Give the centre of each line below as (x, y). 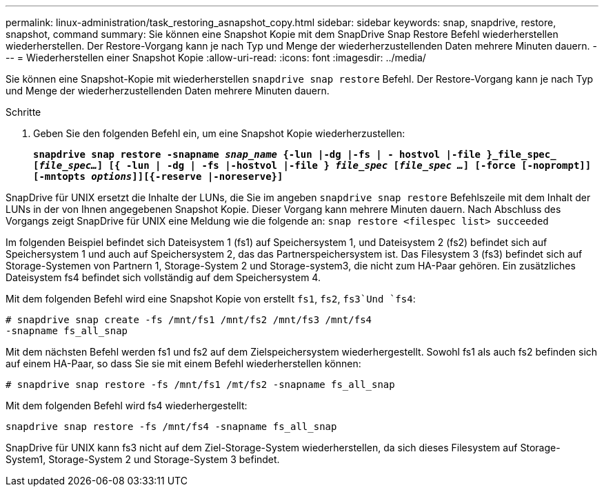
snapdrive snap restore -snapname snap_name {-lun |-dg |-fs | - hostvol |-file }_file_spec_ (295, 154)
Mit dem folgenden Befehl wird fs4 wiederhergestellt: (127, 406)
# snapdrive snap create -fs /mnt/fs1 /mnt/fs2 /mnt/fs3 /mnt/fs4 (189, 320)
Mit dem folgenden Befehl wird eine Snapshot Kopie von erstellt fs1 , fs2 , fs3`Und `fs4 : (211, 299)
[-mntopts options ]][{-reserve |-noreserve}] (158, 176)
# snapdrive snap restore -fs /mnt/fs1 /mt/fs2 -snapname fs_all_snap (200, 385)
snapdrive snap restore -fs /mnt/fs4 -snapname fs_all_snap (171, 427)
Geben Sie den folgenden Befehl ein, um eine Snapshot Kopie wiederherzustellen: (219, 133)
